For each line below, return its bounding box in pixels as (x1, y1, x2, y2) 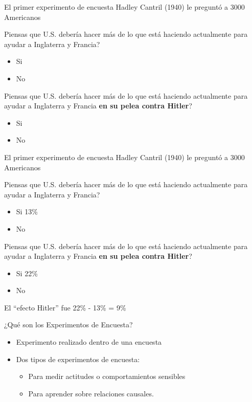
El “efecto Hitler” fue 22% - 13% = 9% (4, 302, 126, 312)
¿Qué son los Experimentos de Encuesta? (4, 319, 133, 330)
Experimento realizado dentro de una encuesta (16, 337, 162, 347)
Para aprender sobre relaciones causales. (28, 388, 154, 398)
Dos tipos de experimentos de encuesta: (16, 353, 140, 364)
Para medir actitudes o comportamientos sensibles (28, 371, 186, 382)
